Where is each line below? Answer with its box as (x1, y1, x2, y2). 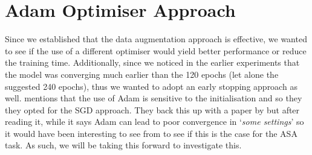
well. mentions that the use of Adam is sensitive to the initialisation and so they (5, 92, 302, 104)
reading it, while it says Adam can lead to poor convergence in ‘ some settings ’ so (5, 115, 304, 128)
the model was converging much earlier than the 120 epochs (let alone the (5, 68, 279, 80)
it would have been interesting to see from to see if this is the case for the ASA (5, 127, 297, 139)
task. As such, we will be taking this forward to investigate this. (5, 139, 242, 151)
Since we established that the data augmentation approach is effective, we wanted (5, 33, 307, 45)
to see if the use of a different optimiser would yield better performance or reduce (5, 44, 307, 57)
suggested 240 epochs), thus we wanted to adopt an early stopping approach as (5, 80, 297, 92)
